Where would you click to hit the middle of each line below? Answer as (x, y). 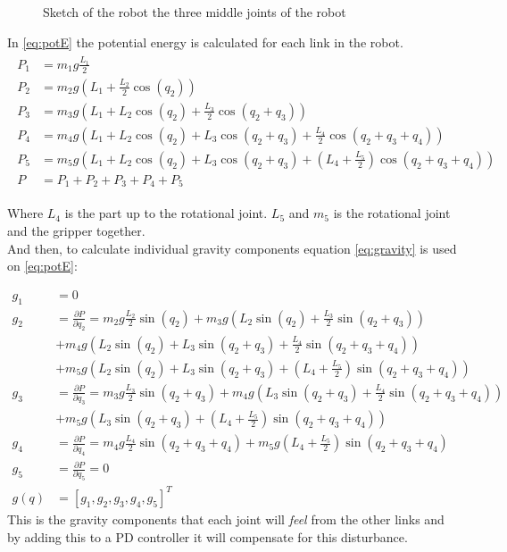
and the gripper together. (76, 230)
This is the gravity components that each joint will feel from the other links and (226, 519)
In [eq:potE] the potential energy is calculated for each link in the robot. (205, 42)
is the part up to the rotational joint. (166, 213)
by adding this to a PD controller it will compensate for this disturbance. (208, 536)
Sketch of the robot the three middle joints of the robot (195, 12)
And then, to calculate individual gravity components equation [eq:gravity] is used (232, 248)
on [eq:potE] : (42, 266)
